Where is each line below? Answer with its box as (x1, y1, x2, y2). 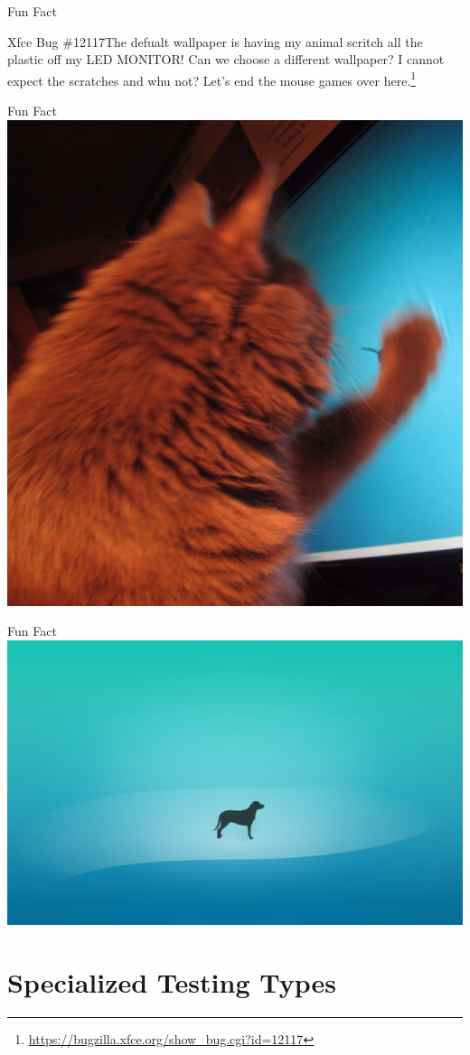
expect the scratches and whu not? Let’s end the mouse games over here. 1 (7, 68, 417, 89)
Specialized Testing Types (7, 963, 336, 1000)
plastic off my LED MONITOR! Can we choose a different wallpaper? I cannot (7, 50, 445, 69)
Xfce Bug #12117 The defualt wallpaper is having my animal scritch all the (7, 32, 423, 51)
